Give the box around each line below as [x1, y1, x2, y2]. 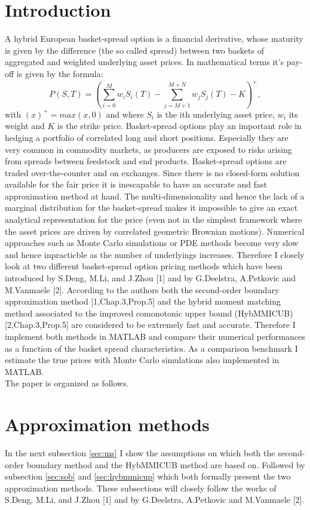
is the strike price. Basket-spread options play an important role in [57, 119, 302, 132]
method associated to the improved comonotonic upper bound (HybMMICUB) [5, 306, 293, 319]
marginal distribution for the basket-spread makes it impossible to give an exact [5, 201, 298, 214]
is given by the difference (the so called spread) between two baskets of [5, 44, 264, 56]
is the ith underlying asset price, [156, 107, 275, 120]
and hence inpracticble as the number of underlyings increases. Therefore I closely [5, 248, 305, 260]
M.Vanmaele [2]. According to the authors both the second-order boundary [5, 283, 280, 296]
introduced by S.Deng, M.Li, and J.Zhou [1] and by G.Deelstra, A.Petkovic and [5, 272, 296, 284]
